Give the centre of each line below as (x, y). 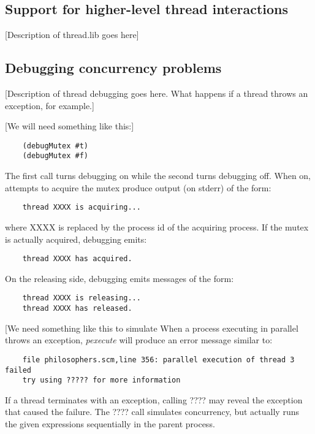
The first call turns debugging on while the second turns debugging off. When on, (158, 176)
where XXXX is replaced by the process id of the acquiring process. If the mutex (157, 227)
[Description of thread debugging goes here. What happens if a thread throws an (157, 93)
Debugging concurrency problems (113, 68)
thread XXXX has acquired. (77, 259)
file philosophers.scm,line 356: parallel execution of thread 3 (158, 360)
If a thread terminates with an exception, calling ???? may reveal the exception (154, 399)
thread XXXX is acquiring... (82, 207)
